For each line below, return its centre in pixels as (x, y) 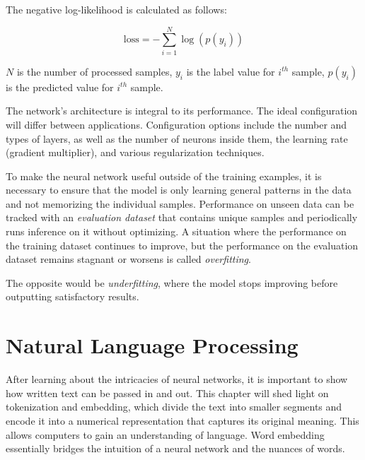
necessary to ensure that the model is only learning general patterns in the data (179, 190)
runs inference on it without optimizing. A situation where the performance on (176, 231)
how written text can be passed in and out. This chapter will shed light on (167, 393)
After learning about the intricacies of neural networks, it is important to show (177, 379)
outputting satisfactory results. (73, 296)
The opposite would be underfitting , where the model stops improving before (172, 282)
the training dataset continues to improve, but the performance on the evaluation (182, 245)
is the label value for (231, 71)
